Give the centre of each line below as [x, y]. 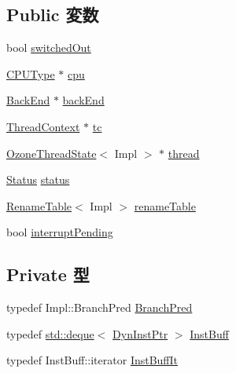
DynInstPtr [140, 333]
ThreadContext [43, 126]
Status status [38, 179]
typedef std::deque [50, 333]
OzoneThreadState [52, 153]
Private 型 [48, 274]
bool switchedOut [49, 48]
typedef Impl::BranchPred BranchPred [100, 307]
